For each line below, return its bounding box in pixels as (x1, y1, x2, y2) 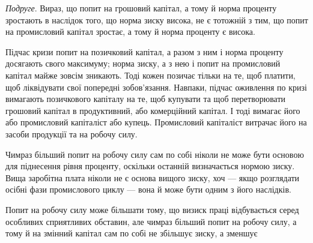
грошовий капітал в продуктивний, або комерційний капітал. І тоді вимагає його (5, 104, 300, 116)
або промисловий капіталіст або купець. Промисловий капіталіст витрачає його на (5, 116, 307, 128)
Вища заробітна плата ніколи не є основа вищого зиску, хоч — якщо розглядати (5, 171, 300, 184)
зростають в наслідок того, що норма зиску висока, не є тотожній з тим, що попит (5, 13, 308, 26)
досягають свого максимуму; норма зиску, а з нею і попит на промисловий (5, 57, 281, 70)
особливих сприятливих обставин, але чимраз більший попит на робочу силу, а (5, 215, 297, 227)
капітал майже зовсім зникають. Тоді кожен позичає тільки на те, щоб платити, (5, 68, 296, 81)
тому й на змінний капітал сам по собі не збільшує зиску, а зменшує (5, 227, 258, 239)
